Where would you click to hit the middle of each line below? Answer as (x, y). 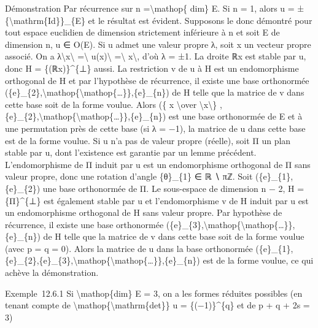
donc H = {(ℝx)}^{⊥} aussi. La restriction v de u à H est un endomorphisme (152, 68)
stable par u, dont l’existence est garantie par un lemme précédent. (131, 152)
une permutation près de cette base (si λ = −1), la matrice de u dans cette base (155, 128)
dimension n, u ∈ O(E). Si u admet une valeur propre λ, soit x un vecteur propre (158, 44)
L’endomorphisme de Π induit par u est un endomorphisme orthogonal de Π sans (158, 164)
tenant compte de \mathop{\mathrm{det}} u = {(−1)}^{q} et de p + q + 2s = (157, 305)
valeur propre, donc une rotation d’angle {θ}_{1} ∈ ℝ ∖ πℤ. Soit (129, 176)
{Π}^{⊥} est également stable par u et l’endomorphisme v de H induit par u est (157, 200)
